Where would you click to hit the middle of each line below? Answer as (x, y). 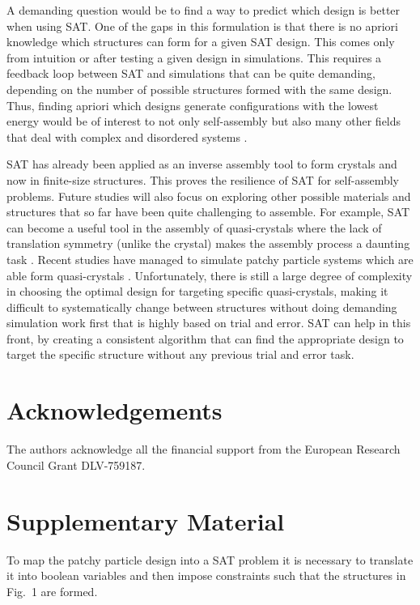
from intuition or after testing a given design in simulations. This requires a (194, 57)
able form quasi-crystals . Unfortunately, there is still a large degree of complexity (210, 275)
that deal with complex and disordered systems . (127, 136)
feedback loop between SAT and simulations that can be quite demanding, (191, 73)
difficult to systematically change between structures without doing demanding (202, 307)
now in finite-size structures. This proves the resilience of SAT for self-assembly (203, 179)
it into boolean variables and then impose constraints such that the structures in (206, 575)
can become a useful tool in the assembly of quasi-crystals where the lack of (194, 227)
